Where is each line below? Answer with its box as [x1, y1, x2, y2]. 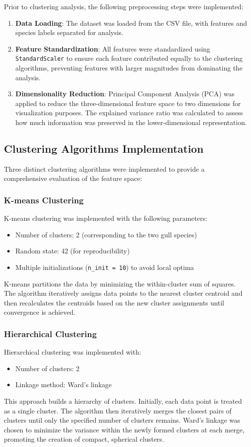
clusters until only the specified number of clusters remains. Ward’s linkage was [4, 415, 240, 425]
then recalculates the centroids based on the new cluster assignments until [4, 297, 224, 307]
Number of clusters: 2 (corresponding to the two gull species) [15, 229, 197, 239]
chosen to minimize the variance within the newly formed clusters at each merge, [4, 424, 245, 434]
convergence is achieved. [4, 307, 76, 317]
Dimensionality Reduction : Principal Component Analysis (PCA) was [15, 89, 235, 99]
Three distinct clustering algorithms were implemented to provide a [4, 163, 205, 174]
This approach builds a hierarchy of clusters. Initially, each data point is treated [4, 396, 242, 406]
